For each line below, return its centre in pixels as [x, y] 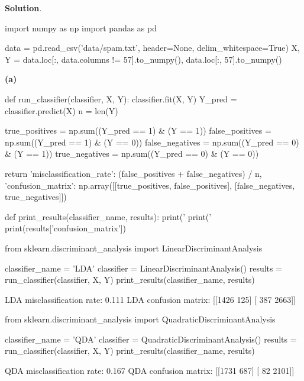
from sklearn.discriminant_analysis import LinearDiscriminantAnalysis [134, 248]
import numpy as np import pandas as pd [81, 28]
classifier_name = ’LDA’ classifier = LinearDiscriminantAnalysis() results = [144, 268]
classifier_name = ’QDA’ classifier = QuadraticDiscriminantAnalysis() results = [151, 339]
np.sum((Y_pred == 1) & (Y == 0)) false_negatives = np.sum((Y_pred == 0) [152, 142]
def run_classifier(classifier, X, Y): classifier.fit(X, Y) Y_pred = [121, 99]
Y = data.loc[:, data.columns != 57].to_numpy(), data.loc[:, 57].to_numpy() [143, 59]
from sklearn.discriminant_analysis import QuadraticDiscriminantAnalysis [140, 319]
